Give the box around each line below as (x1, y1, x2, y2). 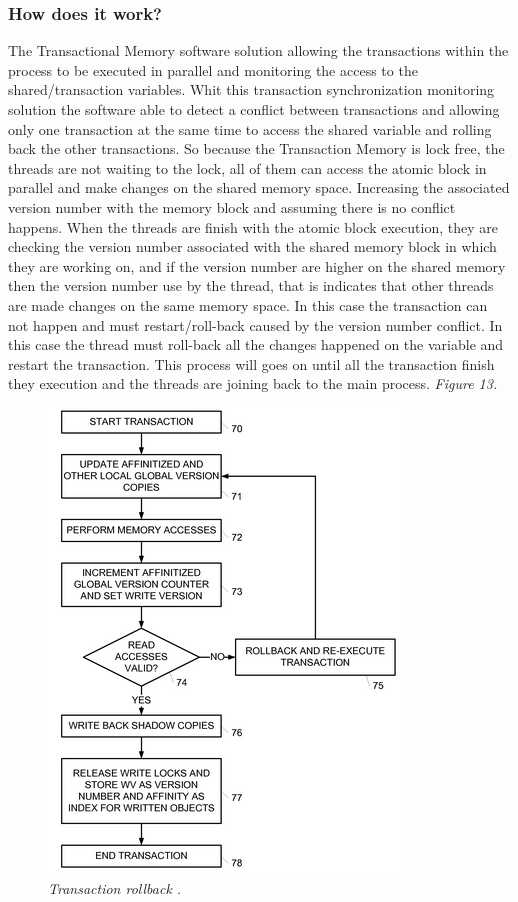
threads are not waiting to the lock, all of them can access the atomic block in (8, 157, 487, 178)
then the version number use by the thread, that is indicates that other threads (8, 275, 494, 296)
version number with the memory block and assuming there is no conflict (8, 196, 456, 217)
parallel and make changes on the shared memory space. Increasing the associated (8, 177, 510, 198)
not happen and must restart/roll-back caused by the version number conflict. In (8, 314, 503, 335)
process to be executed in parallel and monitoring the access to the (8, 59, 418, 80)
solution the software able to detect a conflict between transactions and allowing (8, 99, 500, 119)
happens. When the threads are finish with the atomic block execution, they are (8, 216, 498, 237)
